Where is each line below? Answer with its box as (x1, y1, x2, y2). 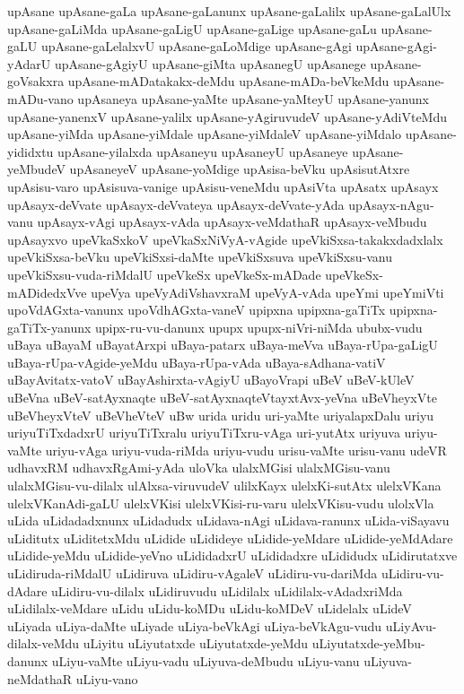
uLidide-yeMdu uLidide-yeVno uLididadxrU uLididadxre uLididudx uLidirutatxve (7, 546, 458, 565)
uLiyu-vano (75, 669, 138, 688)
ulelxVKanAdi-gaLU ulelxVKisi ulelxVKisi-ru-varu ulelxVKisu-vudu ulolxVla (7, 493, 434, 512)
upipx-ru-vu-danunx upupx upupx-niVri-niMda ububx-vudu (95, 317, 423, 336)
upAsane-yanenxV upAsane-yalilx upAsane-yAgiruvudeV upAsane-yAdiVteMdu (7, 107, 448, 126)
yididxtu (7, 142, 54, 160)
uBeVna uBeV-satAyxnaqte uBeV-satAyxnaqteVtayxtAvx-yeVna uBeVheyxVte (7, 388, 437, 407)
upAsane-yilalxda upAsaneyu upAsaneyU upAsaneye (57, 142, 348, 160)
